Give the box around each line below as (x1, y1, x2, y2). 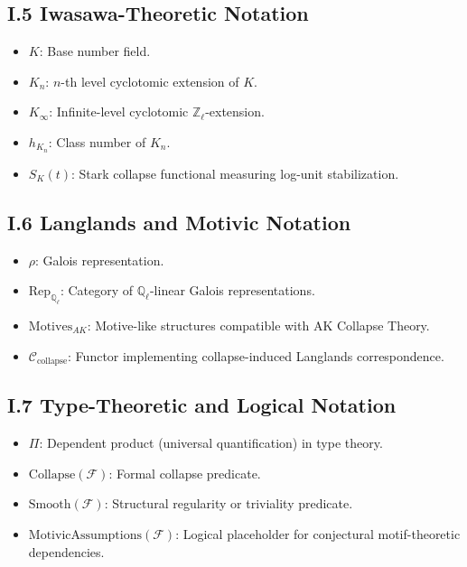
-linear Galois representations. (149, 281, 315, 300)
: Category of (60, 281, 134, 300)
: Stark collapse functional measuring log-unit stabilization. (71, 163, 399, 182)
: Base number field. (39, 42, 151, 60)
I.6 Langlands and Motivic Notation (7, 208, 351, 236)
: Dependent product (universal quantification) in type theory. (39, 433, 383, 452)
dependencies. (28, 542, 105, 561)
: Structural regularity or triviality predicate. (104, 494, 353, 513)
